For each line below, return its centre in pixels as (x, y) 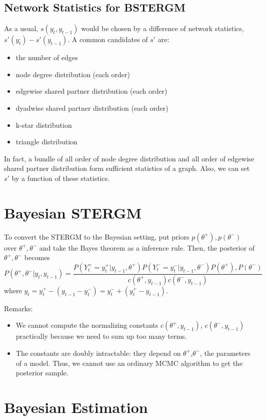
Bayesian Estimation (76, 407)
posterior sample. (42, 373)
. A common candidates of (108, 39)
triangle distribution (46, 142)
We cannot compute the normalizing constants (87, 325)
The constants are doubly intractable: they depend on (98, 353)
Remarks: (18, 308)
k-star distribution (44, 125)
